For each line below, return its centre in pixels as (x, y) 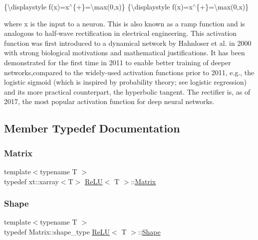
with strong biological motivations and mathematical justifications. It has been (125, 53)
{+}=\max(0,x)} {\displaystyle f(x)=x (132, 6)
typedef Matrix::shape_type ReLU (57, 231)
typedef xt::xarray (31, 181)
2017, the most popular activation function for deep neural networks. (109, 101)
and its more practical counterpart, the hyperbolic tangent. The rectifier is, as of (127, 91)
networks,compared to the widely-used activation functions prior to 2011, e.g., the (129, 72)
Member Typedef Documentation (92, 128)
